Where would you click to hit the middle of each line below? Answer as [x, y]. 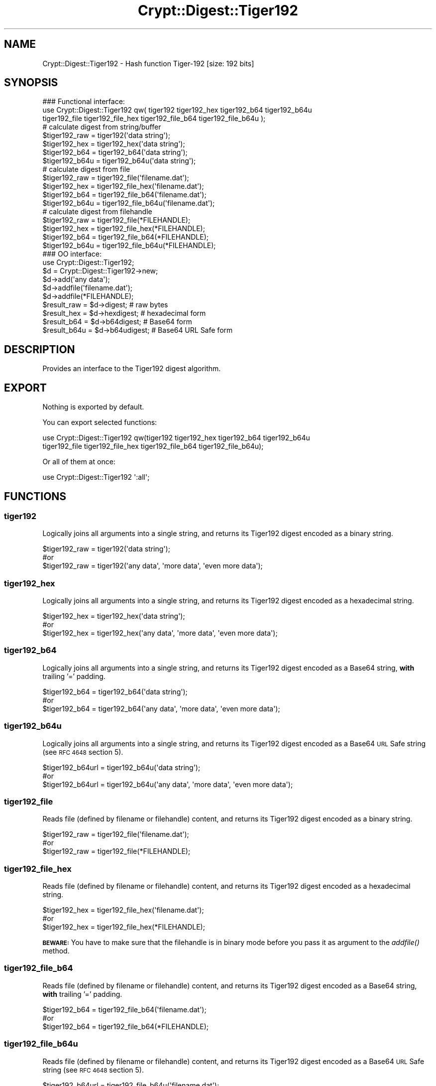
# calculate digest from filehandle [97, 212]
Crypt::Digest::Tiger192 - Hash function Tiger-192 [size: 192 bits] [148, 63]
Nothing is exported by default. [93, 407]
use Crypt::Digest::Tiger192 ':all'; [96, 477]
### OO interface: [72, 254]
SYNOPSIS [31, 83]
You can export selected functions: [100, 422]
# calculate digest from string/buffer [102, 127]
